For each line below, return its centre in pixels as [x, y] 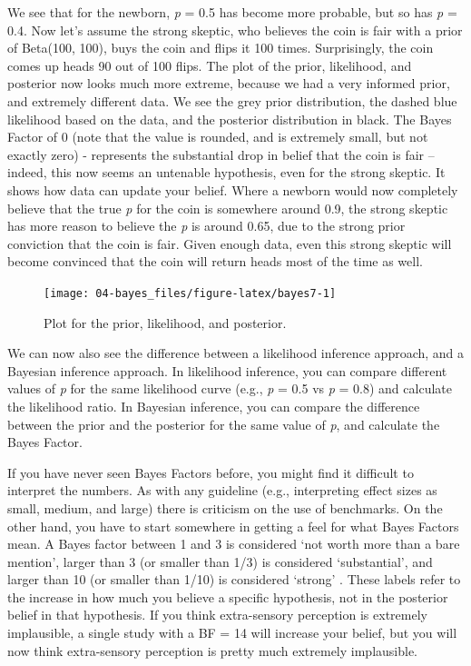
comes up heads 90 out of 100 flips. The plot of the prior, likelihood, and [210, 65]
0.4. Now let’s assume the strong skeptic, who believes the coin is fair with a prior [235, 30]
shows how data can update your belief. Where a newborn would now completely [233, 189]
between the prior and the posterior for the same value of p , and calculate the [224, 424]
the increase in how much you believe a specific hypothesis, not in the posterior [228, 596]
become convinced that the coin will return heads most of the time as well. [215, 261]
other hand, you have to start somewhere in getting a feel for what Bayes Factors [233, 526]
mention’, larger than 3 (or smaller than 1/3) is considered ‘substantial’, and [220, 561]
